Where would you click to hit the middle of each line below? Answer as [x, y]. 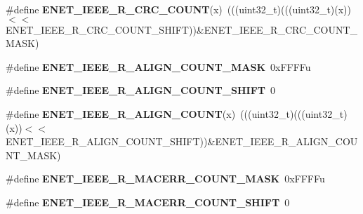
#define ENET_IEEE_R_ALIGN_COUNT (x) [121, 113]
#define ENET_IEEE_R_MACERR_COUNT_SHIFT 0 [148, 202]
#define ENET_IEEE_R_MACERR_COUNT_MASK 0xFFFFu [165, 179]
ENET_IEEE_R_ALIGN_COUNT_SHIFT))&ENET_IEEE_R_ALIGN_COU [182, 141]
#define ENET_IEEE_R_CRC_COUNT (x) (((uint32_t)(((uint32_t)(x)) [179, 9]
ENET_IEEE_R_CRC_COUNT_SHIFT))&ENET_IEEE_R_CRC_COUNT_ [182, 29]
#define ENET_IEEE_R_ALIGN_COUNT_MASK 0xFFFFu [158, 66]
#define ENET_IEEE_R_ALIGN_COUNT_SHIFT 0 [140, 90]
